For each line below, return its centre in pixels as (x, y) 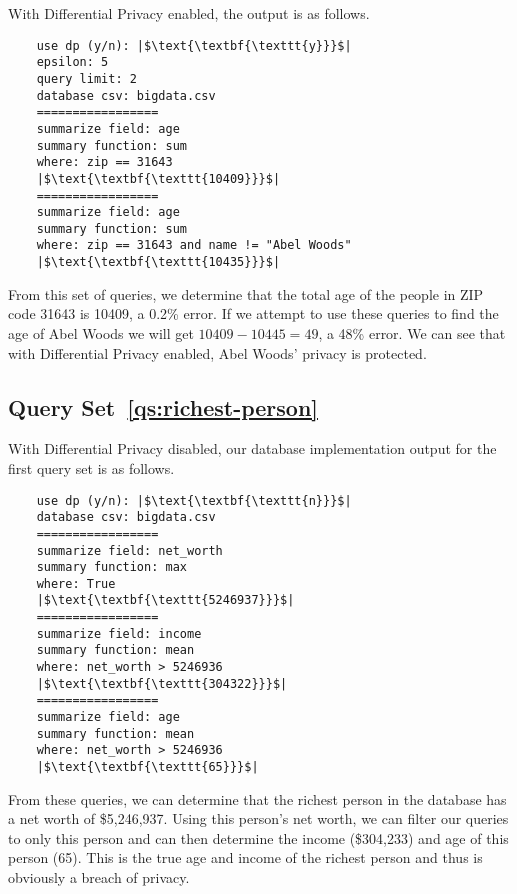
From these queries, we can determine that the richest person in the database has (257, 798)
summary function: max (111, 567)
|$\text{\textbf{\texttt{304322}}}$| (162, 683)
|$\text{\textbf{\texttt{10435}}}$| (158, 262)
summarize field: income (119, 633)
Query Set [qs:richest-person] (163, 406)
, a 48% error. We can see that (412, 332)
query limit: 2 (86, 78)
